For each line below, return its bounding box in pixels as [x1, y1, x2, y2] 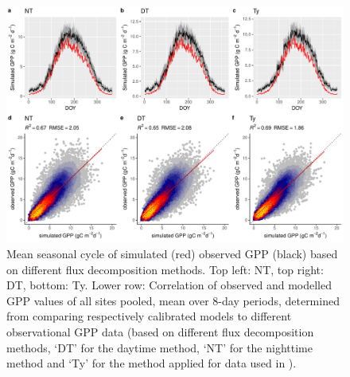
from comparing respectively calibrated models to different [6, 308, 292, 324]
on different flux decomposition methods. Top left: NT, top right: [6, 261, 324, 277]
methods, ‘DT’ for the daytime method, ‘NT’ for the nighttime [6, 339, 313, 355]
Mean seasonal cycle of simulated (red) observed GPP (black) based [6, 245, 338, 262]
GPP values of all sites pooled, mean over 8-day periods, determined [6, 292, 340, 308]
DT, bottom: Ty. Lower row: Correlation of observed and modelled [6, 277, 332, 293]
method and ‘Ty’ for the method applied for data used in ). [6, 355, 297, 371]
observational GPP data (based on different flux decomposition [6, 324, 314, 340]
